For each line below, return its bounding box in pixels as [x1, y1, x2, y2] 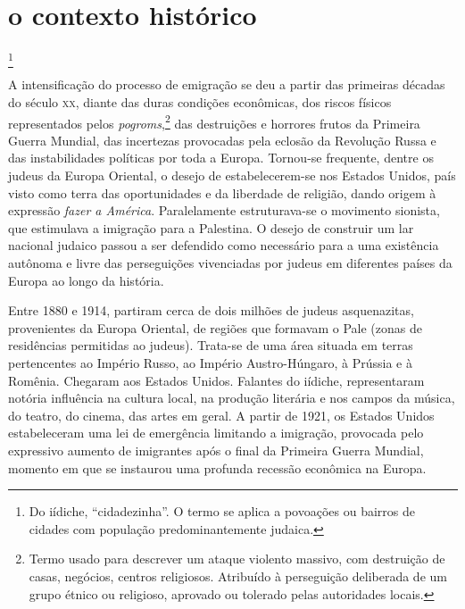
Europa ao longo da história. [8, 271, 164, 289]
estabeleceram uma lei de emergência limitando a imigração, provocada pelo [8, 423, 424, 442]
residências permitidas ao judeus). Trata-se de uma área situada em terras [8, 336, 413, 355]
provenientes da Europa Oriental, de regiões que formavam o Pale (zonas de [8, 318, 422, 337]
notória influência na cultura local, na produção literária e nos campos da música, [8, 388, 455, 407]
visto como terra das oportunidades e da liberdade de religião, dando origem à [8, 183, 436, 202]
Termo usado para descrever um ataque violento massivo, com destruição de [29, 549, 445, 568]
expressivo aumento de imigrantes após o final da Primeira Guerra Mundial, [8, 440, 424, 459]
